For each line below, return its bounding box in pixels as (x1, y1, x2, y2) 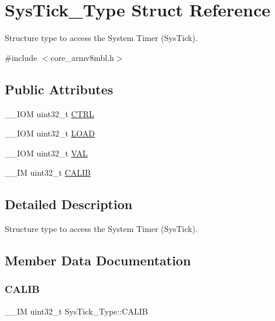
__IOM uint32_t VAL (5, 146, 88, 159)
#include (5, 51, 37, 63)
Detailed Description (5, 195, 133, 213)
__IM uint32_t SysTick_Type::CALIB (5, 305, 148, 317)
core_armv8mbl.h (50, 51, 114, 63)
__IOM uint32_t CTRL (5, 107, 94, 119)
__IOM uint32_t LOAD (5, 127, 95, 139)
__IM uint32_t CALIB (5, 166, 91, 179)
